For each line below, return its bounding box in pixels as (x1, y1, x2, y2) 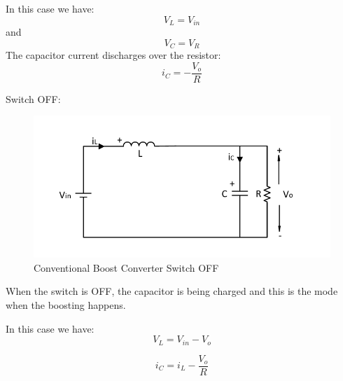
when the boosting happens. (6, 297, 126, 312)
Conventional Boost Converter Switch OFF (34, 260, 219, 275)
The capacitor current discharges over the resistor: (6, 48, 221, 62)
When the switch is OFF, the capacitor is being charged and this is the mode (6, 284, 338, 298)
